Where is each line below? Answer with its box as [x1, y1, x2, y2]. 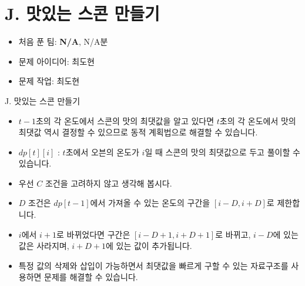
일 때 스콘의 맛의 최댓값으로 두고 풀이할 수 [145, 145, 300, 158]
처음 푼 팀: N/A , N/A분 [18, 35, 108, 48]
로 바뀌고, [215, 228, 251, 240]
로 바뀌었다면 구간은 [56, 228, 130, 240]
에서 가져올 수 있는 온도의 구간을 [90, 197, 210, 209]
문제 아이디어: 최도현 [18, 55, 95, 67]
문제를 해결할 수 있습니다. [44, 271, 138, 283]
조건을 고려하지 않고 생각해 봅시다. [45, 177, 172, 189]
